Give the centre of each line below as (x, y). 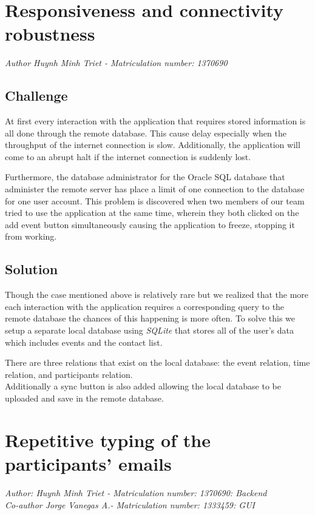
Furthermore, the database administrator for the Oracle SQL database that (145, 177)
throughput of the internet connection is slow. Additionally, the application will (153, 145)
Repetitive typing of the (108, 439)
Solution (32, 269)
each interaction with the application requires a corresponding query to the (145, 306)
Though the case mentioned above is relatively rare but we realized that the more (157, 295)
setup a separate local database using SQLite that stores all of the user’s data (149, 330)
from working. (31, 236)
